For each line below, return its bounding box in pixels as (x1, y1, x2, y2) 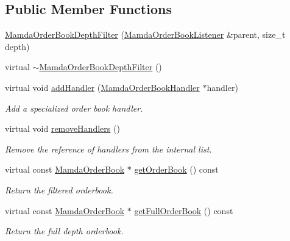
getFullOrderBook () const (134, 204, 233, 217)
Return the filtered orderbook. (5, 183, 113, 196)
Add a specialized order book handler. (5, 101, 143, 114)
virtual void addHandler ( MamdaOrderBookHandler (5, 81, 200, 93)
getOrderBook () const (134, 163, 219, 176)
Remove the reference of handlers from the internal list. (5, 142, 212, 155)
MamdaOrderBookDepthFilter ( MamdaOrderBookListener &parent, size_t (5, 28, 286, 41)
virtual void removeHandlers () (5, 122, 120, 135)
